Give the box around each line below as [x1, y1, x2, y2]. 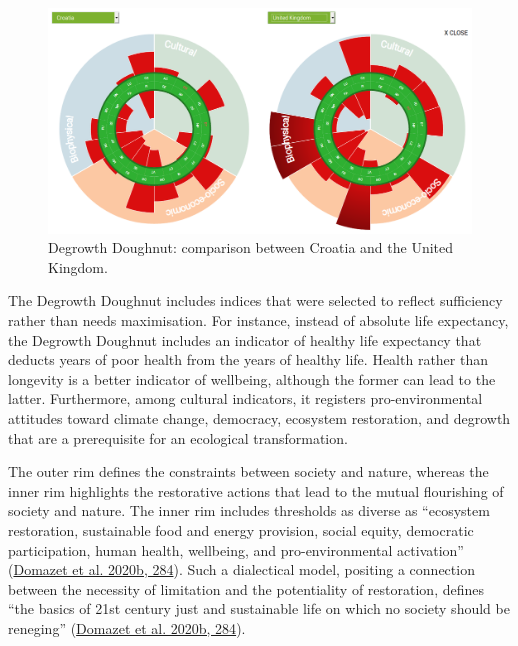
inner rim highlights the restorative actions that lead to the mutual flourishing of [8, 480, 504, 501]
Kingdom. [48, 256, 108, 277]
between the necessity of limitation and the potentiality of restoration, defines [8, 578, 484, 599]
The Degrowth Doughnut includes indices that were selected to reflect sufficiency [8, 290, 503, 311]
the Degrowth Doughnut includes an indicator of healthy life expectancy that [8, 329, 482, 350]
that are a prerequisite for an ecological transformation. [8, 427, 348, 448]
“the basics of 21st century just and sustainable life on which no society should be [8, 598, 510, 619]
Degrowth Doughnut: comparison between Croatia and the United [48, 237, 454, 258]
